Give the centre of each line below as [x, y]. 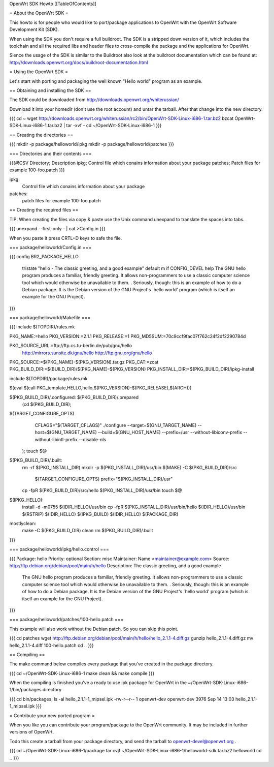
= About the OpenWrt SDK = [39, 13]
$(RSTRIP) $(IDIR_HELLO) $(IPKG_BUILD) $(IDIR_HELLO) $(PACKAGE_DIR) [100, 514]
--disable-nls [93, 439]
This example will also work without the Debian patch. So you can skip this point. [94, 629]
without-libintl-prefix [56, 439]
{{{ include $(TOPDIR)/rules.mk [42, 327]
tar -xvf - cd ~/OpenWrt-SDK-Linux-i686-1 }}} [114, 126]
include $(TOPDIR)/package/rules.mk [48, 378]
